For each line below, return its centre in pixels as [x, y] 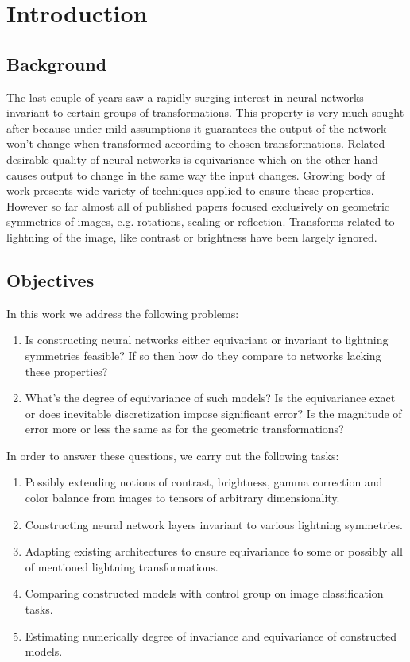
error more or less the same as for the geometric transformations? [184, 429]
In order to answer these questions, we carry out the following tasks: [173, 455]
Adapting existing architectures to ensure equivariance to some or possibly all [214, 551]
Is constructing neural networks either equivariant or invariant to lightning [207, 340]
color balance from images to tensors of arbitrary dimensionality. [182, 498]
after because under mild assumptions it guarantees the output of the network [197, 128]
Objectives [50, 279]
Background [57, 63]
